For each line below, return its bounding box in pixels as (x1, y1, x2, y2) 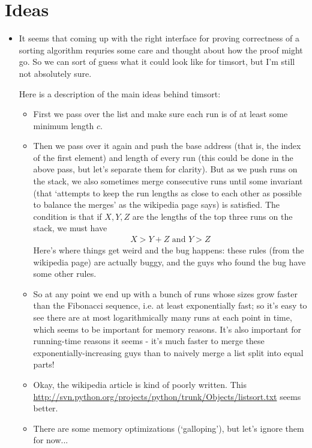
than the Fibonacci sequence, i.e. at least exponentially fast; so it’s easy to (33, 299, 307, 312)
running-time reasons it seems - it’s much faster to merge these (33, 334, 265, 347)
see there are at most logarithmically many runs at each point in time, (33, 311, 292, 324)
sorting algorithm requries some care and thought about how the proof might (19, 43, 303, 56)
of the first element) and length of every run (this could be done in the (33, 151, 293, 163)
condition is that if (33, 210, 102, 222)
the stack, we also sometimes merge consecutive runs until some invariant (33, 175, 303, 187)
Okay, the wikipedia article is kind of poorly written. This (33, 378, 247, 390)
